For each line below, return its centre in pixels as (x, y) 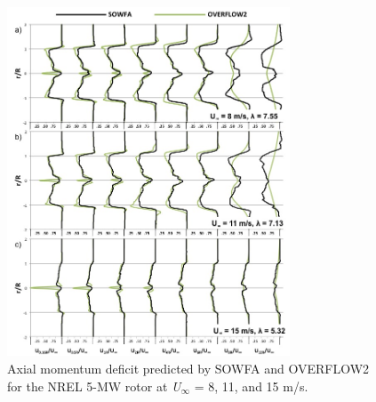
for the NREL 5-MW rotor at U (94, 386)
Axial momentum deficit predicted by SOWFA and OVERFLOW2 (188, 369)
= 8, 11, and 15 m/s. (251, 386)
